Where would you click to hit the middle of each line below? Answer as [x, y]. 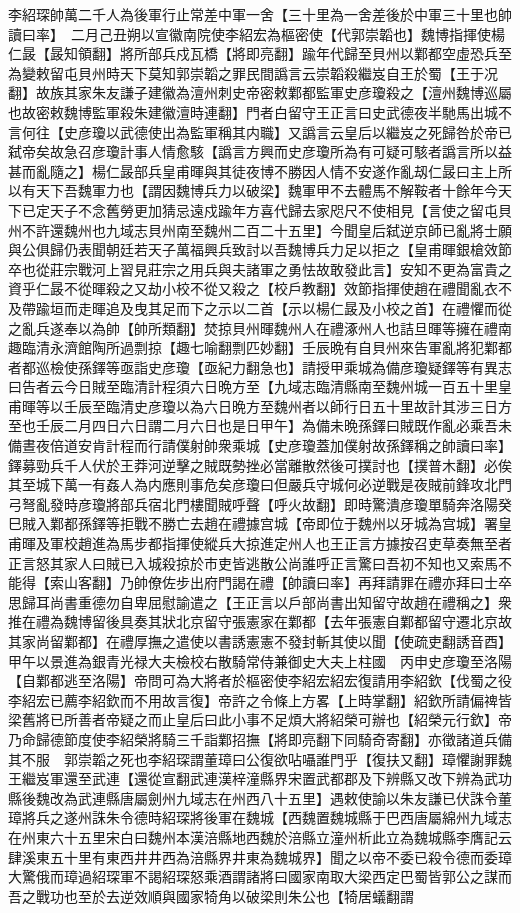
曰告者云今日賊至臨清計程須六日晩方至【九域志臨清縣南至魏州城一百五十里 [253, 386]
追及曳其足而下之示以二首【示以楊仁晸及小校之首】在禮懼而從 [308, 307]
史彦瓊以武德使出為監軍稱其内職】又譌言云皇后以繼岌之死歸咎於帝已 [287, 131]
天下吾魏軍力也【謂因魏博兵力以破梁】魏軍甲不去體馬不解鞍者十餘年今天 [273, 190]
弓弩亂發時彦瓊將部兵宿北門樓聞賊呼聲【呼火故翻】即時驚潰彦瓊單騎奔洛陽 [253, 503]
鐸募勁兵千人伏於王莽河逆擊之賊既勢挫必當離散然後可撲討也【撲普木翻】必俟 [260, 464]
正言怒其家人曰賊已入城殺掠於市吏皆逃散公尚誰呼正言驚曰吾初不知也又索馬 [253, 562]
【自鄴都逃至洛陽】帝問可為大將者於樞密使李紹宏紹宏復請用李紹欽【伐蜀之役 [260, 680]
